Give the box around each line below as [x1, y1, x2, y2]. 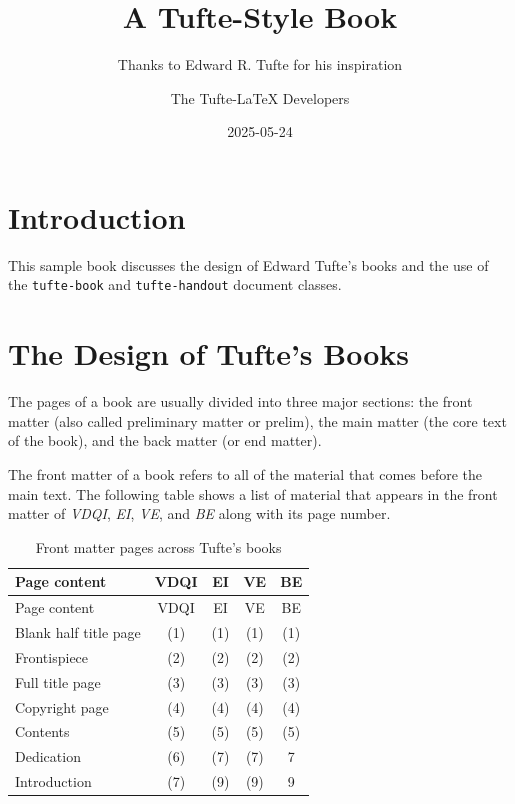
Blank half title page [15, 622, 141, 643]
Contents [15, 721, 70, 742]
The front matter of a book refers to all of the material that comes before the [8, 464, 483, 484]
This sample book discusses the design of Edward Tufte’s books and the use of [8, 254, 489, 275]
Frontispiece [15, 646, 89, 667]
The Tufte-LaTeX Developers [170, 87, 350, 108]
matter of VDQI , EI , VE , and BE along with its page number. [8, 503, 391, 524]
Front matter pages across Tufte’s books [35, 536, 282, 557]
